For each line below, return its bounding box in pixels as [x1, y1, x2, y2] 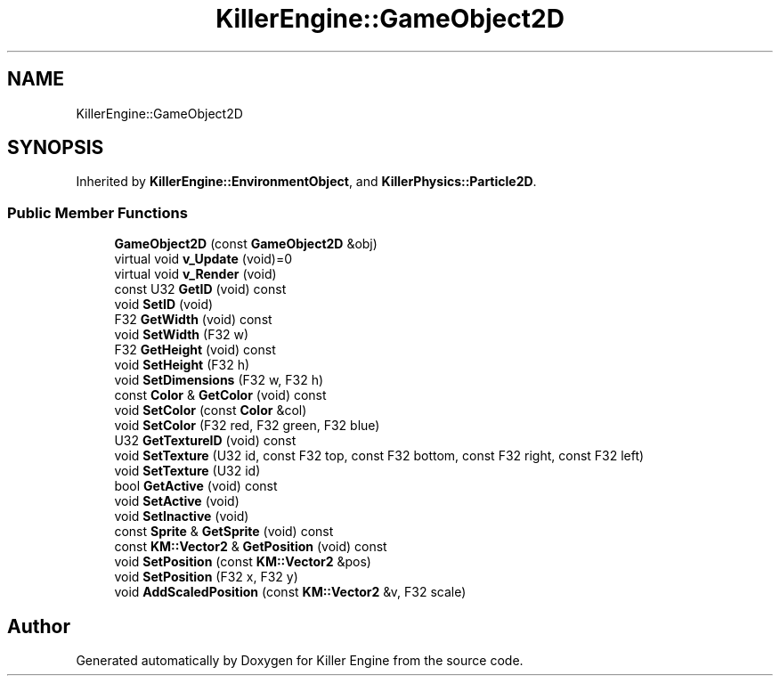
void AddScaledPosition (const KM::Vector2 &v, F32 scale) [114, 584, 467, 600]
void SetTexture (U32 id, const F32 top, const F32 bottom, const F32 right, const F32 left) [114, 448, 645, 464]
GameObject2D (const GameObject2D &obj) [114, 236, 378, 252]
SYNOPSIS [7, 136, 104, 159]
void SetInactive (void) [114, 508, 249, 524]
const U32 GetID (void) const [114, 281, 287, 297]
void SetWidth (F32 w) [114, 327, 249, 343]
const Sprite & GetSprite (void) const [114, 524, 334, 540]
